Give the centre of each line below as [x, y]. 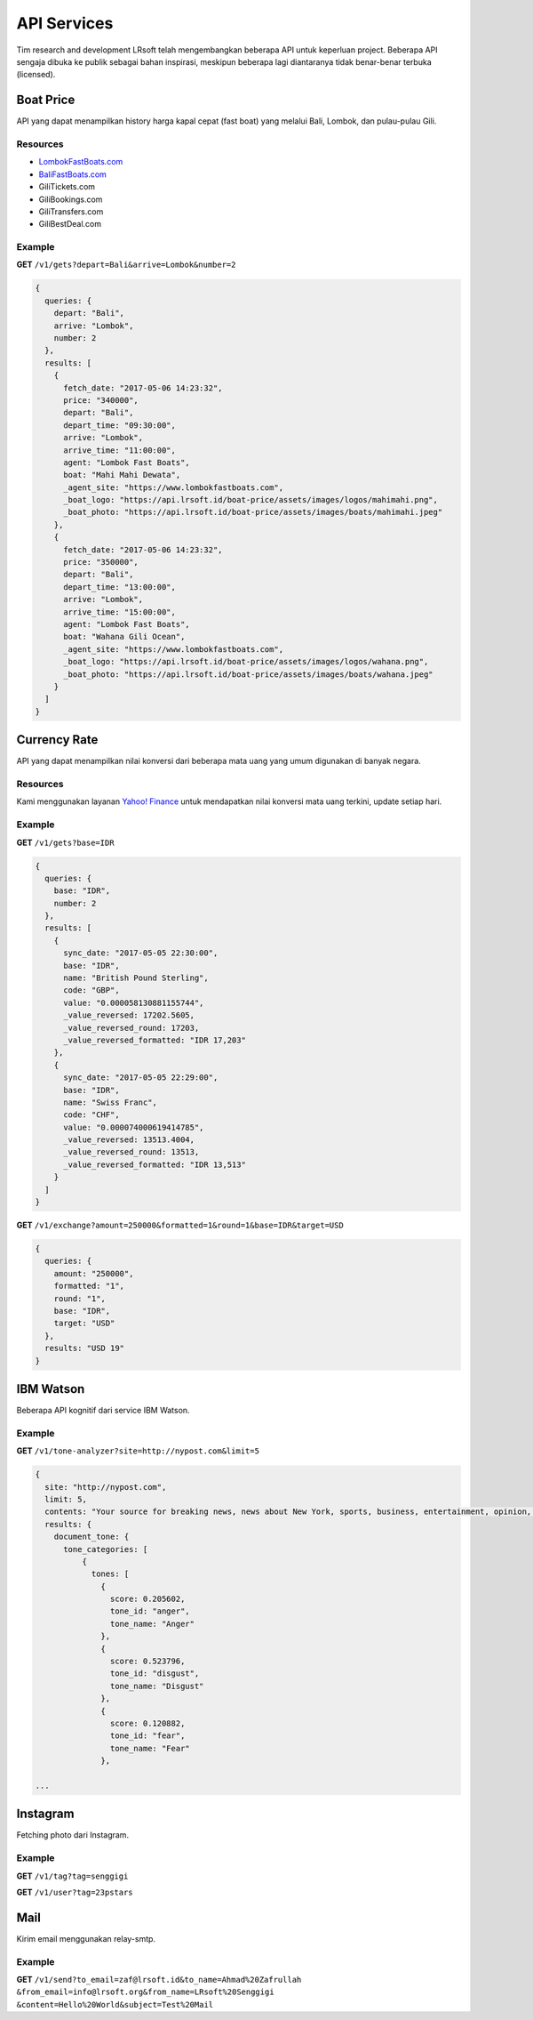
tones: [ [110, 1574]
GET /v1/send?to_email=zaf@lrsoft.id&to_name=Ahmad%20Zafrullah [159, 1980]
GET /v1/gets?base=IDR [65, 842]
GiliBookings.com [71, 199]
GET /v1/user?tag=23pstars [75, 1892]
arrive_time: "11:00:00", [120, 450]
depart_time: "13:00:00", [120, 587]
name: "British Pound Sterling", [136, 978]
